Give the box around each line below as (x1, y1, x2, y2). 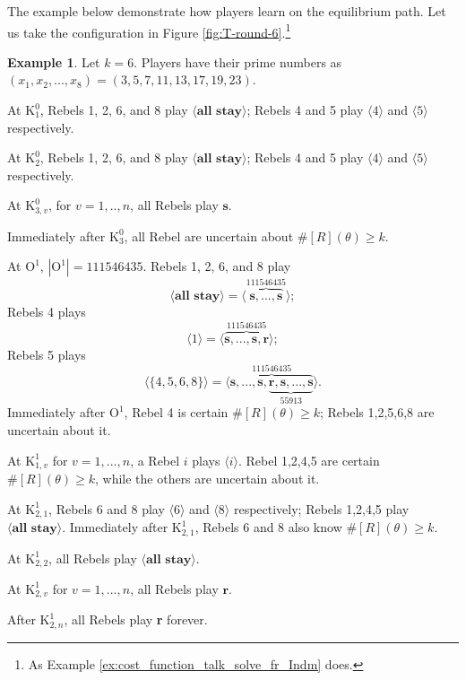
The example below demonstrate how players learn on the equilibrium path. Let (7, 2, 446, 20)
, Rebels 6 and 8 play (48, 499, 165, 518)
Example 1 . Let (7, 52, 100, 71)
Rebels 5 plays (7, 344, 86, 363)
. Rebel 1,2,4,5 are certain (237, 450, 380, 469)
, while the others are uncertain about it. (94, 469, 320, 488)
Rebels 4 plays (7, 301, 86, 320)
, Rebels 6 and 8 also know (194, 518, 342, 536)
